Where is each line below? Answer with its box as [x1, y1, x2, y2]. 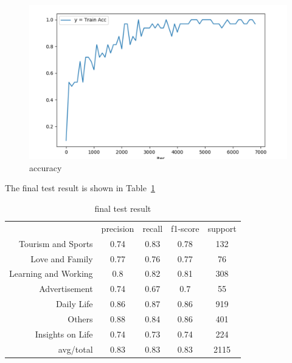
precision [101, 222, 134, 234]
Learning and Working [9, 267, 93, 280]
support [207, 222, 237, 234]
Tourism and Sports [19, 237, 93, 249]
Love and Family [30, 252, 93, 265]
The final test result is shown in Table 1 [5, 181, 155, 194]
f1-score [171, 222, 200, 234]
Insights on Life [35, 327, 93, 340]
